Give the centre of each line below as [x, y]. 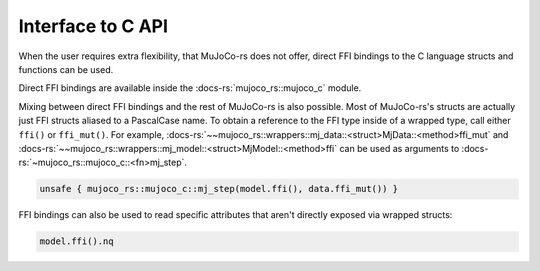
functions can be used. [66, 69]
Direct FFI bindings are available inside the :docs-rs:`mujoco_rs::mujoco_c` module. [190, 88]
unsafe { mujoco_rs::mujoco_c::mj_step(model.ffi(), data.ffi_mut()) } [219, 189]
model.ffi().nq [76, 241]
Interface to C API [93, 26]
